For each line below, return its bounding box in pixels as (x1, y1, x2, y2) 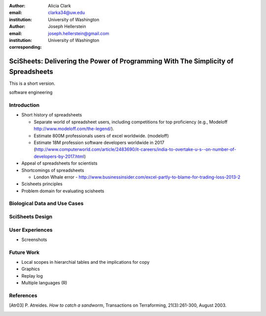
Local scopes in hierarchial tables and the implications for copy (21, 259, 150, 265)
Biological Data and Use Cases (9, 200, 84, 207)
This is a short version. (9, 80, 56, 86)
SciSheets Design (9, 213, 53, 220)
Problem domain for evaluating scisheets (21, 188, 104, 194)
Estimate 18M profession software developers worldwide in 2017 (33, 140, 165, 145)
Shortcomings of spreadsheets (21, 167, 84, 173)
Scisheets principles (21, 181, 63, 187)
